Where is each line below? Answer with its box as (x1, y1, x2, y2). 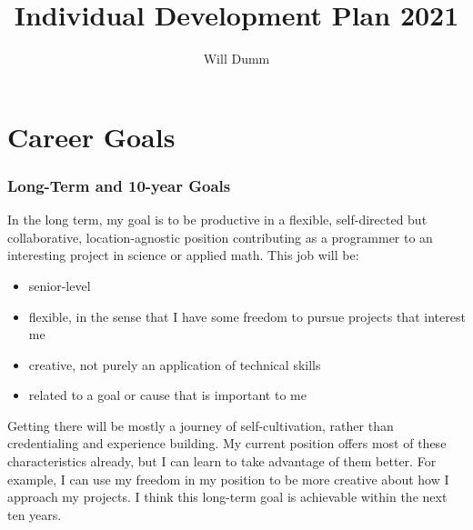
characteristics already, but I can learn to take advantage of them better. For (7, 452, 437, 471)
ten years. (7, 505, 62, 524)
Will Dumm (203, 49, 270, 68)
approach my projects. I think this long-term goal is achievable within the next (7, 487, 448, 506)
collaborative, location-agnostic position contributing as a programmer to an (7, 227, 433, 246)
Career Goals (7, 117, 176, 155)
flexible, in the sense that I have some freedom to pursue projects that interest (28, 306, 466, 325)
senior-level (28, 275, 91, 295)
